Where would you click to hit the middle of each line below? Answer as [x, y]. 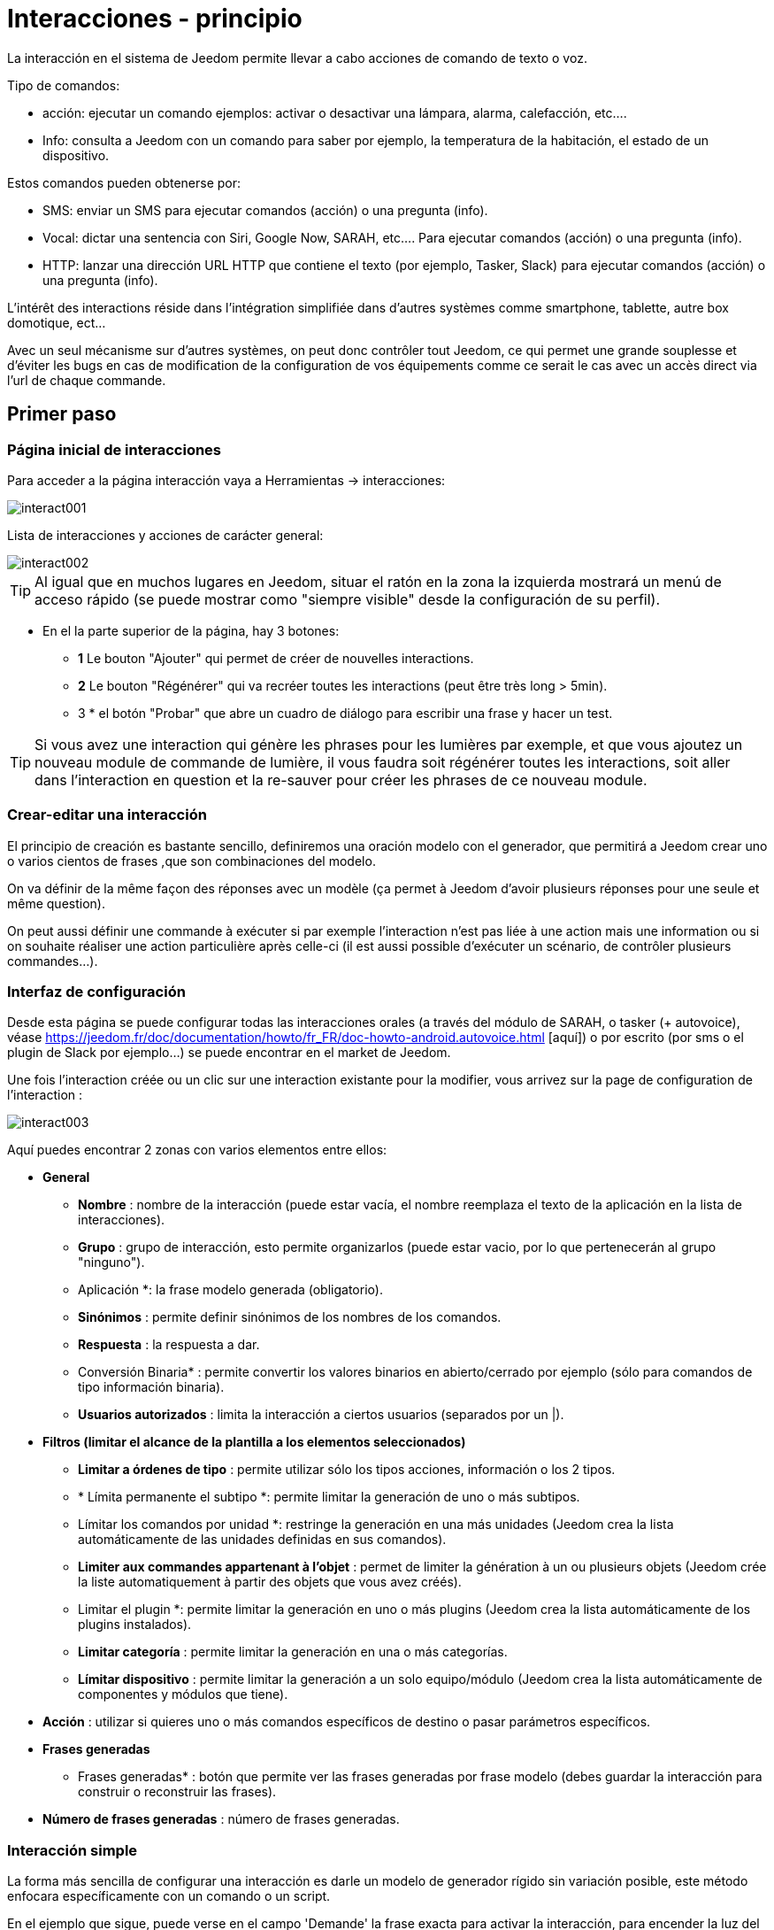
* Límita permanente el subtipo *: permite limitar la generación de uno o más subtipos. [329, 1497]
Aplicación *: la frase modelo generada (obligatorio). [230, 1290]
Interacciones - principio [155, 19]
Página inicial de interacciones [115, 449]
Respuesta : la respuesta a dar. [169, 1345]
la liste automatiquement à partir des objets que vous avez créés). [270, 1582]
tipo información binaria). [151, 1387]
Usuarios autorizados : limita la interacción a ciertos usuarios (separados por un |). [321, 1415]
